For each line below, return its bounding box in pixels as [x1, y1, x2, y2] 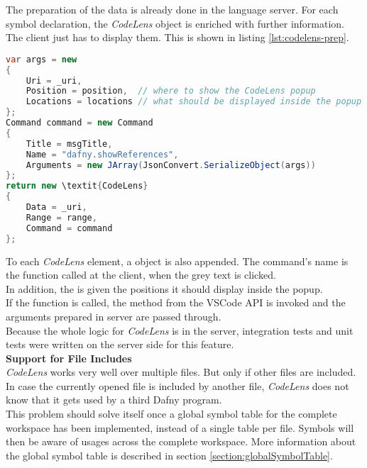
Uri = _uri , [26, 75, 82, 86]
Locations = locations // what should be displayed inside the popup [26, 96, 362, 107]
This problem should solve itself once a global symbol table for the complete [6, 406, 337, 421]
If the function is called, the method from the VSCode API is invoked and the [6, 295, 346, 310]
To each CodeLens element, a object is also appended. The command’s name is [6, 253, 349, 268]
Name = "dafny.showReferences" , [26, 149, 179, 160]
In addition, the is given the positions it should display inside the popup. [6, 281, 323, 296]
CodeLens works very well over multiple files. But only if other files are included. [6, 364, 356, 379]
